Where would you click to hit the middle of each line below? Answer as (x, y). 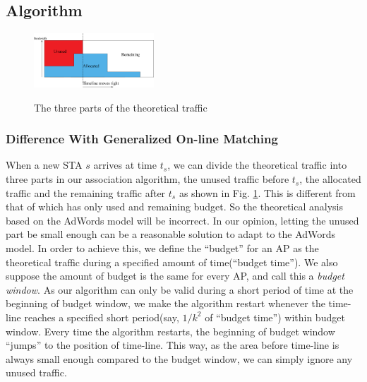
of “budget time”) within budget (275, 317)
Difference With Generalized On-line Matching (142, 139)
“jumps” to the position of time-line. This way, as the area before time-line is (173, 345)
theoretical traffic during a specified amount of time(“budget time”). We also (172, 262)
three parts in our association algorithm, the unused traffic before (148, 179)
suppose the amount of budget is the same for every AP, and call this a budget (175, 276)
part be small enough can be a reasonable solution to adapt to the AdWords (171, 234)
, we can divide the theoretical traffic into (257, 165)
